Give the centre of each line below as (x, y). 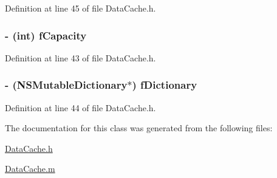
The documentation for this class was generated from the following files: (139, 128)
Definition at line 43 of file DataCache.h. (80, 57)
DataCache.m (30, 169)
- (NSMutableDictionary (66, 85)
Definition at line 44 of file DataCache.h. (80, 107)
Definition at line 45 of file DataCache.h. (80, 8)
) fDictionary (165, 85)
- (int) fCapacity (46, 35)
